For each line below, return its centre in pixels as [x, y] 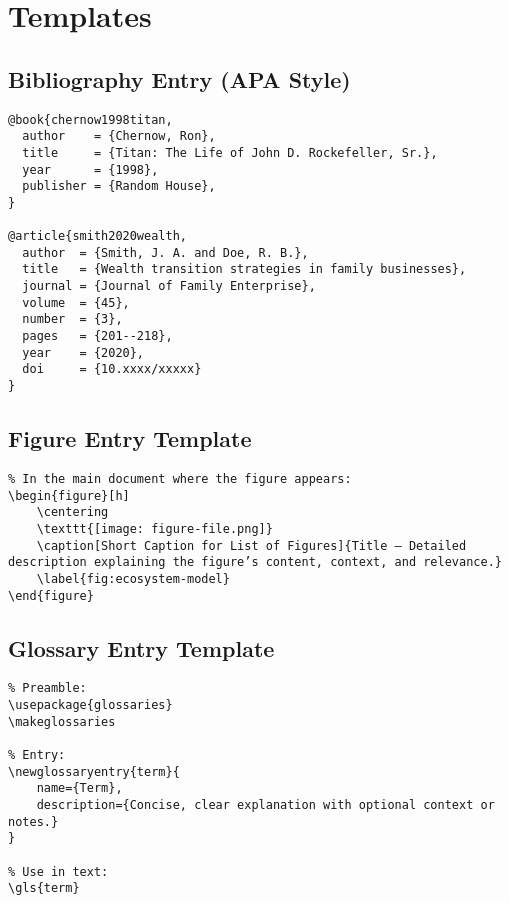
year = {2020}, [83, 352]
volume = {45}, [76, 302]
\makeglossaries [62, 721]
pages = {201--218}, [97, 336]
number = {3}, [72, 319]
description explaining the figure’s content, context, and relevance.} [255, 562]
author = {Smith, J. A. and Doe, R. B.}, [165, 252]
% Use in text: [58, 871]
